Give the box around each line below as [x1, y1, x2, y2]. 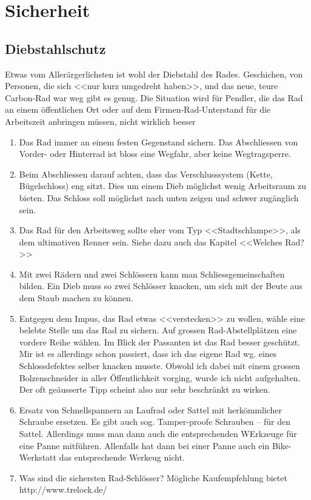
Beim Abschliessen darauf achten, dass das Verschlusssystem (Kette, [19, 167, 273, 180]
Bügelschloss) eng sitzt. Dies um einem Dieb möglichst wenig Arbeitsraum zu [19, 179, 307, 192]
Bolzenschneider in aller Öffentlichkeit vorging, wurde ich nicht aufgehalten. [19, 371, 301, 384]
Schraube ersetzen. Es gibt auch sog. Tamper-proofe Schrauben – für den [19, 415, 290, 428]
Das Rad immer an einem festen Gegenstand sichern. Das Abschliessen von [19, 135, 298, 148]
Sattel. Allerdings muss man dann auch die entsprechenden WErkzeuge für [19, 427, 297, 440]
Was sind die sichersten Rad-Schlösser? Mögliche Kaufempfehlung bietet [19, 471, 287, 484]
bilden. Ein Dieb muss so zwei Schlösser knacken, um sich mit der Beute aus [19, 279, 303, 292]
